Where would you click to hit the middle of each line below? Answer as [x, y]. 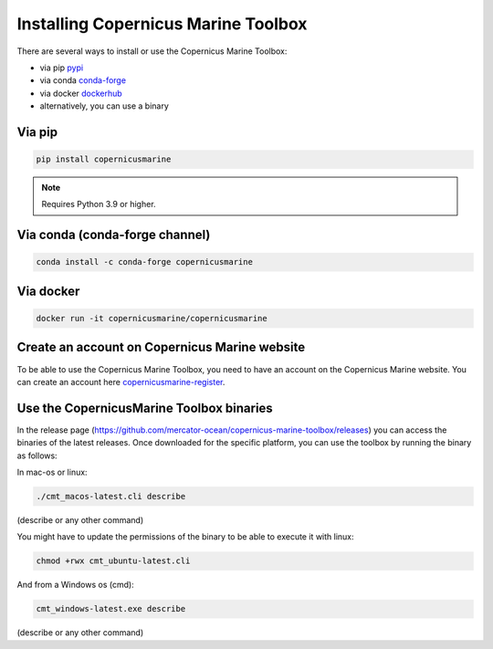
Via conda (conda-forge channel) [114, 235]
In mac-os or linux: [52, 472]
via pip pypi [62, 68]
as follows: [37, 455]
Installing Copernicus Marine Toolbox [162, 24]
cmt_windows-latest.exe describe [111, 609]
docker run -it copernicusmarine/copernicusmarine [152, 319]
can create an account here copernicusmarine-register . [121, 382]
